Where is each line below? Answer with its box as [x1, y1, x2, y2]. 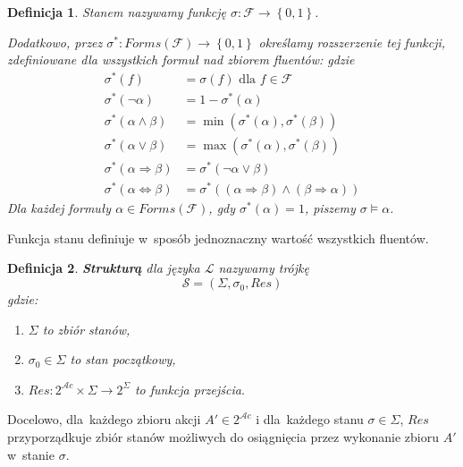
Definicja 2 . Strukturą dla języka [7, 259, 200, 277]
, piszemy [304, 199, 356, 217]
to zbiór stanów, [42, 319, 130, 338]
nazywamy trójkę [218, 259, 309, 277]
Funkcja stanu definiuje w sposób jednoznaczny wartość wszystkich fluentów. [7, 228, 429, 247]
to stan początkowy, [70, 350, 176, 369]
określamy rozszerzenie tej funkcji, [258, 32, 446, 51]
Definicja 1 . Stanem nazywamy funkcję [7, 3, 226, 21]
